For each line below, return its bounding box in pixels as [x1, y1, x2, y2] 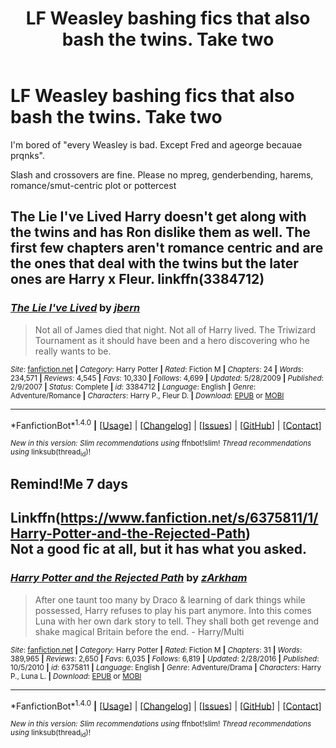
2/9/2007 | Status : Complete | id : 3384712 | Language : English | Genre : [10, 382, 257, 392]
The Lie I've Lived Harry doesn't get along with [10, 208, 307, 226]
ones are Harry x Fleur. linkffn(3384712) [10, 271, 265, 288]
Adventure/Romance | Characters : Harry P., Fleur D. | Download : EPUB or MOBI [10, 390, 285, 401]
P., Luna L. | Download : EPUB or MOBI [10, 671, 142, 681]
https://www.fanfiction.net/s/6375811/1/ [60, 510, 319, 527]
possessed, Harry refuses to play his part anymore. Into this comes [34, 604, 312, 616]
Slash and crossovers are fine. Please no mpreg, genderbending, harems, [10, 168, 314, 181]
